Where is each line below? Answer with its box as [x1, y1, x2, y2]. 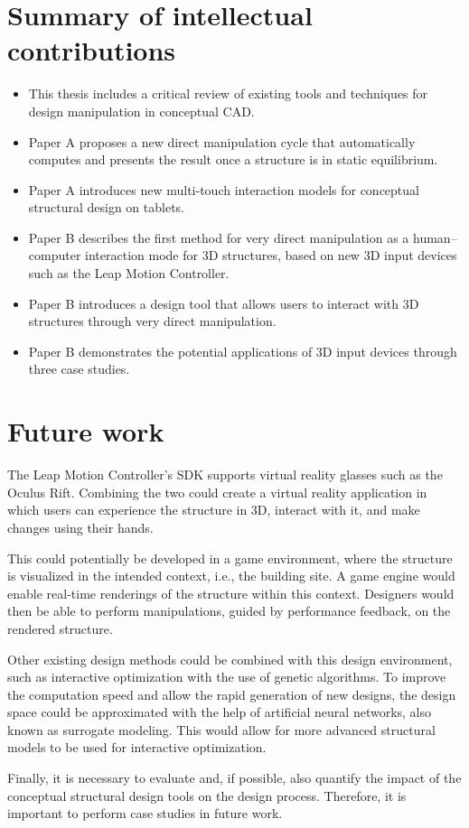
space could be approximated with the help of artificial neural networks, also [7, 702, 432, 721]
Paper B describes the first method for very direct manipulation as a [28, 228, 409, 247]
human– [413, 228, 457, 247]
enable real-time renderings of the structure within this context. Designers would [7, 583, 455, 602]
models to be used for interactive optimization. [7, 738, 267, 757]
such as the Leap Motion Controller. [28, 264, 230, 283]
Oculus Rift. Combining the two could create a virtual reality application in [7, 482, 427, 501]
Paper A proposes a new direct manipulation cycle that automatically [28, 132, 416, 151]
